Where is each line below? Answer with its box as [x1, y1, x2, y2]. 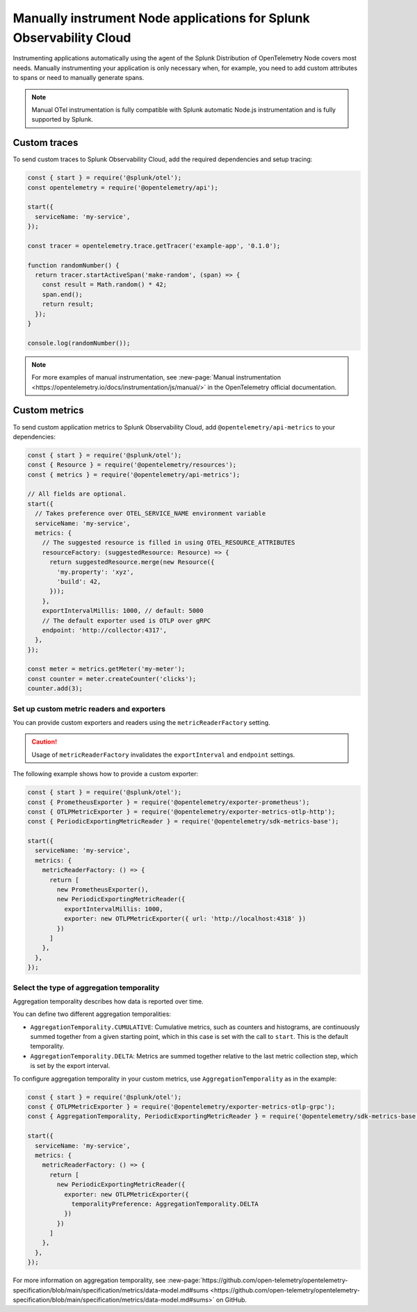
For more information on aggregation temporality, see [13, 1276, 166, 1285]
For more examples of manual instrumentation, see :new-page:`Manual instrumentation [31, 373, 281, 382]
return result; [42, 300, 94, 309]
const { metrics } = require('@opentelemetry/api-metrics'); [27, 470, 240, 479]
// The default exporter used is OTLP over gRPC [42, 616, 211, 625]
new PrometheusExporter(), [56, 886, 149, 894]
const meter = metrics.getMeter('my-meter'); [27, 665, 186, 673]
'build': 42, [56, 577, 101, 585]
